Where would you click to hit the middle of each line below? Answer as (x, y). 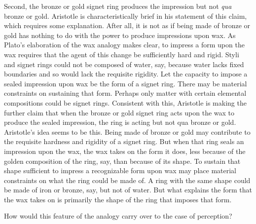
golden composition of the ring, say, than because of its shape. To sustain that (122, 161)
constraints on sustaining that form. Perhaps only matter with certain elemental (125, 93)
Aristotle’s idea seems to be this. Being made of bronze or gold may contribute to (127, 131)
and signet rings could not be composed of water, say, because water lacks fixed (124, 64)
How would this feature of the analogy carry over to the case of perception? (118, 216)
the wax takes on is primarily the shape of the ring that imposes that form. (118, 199)
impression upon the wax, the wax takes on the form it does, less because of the (125, 151)
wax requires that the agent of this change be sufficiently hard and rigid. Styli (122, 54)
